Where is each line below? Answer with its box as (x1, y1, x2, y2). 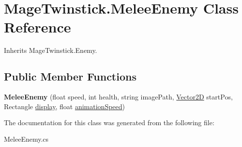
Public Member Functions (4, 69, 136, 84)
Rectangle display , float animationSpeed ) (4, 101, 125, 111)
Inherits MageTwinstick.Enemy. (4, 45, 97, 55)
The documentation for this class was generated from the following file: (4, 117, 214, 128)
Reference (4, 17, 71, 37)
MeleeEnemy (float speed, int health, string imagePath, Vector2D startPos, (4, 92, 233, 102)
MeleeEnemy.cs (4, 133, 49, 144)
